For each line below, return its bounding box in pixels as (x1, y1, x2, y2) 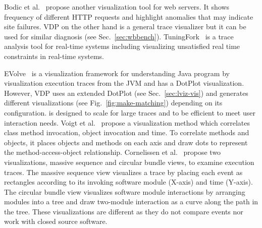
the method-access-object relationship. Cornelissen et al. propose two (4, 147, 221, 157)
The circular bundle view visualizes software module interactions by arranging (4, 186, 245, 197)
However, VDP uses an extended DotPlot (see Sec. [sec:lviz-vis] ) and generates (4, 87, 248, 98)
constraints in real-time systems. (4, 50, 104, 61)
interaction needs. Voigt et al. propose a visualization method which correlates (4, 117, 250, 128)
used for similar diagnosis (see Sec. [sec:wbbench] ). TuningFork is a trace (4, 31, 234, 41)
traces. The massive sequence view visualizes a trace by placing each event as (4, 166, 243, 177)
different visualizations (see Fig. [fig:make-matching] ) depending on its (4, 97, 223, 108)
